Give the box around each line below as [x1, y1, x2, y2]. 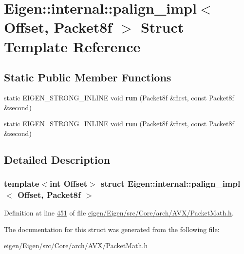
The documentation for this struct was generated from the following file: [4, 224, 220, 234]
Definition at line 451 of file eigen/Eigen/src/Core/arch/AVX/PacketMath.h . [4, 208, 234, 218]
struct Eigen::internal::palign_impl [101, 177, 241, 190]
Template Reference [4, 36, 141, 56]
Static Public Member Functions [4, 70, 171, 85]
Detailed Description [4, 152, 111, 167]
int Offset [49, 177, 88, 190]
